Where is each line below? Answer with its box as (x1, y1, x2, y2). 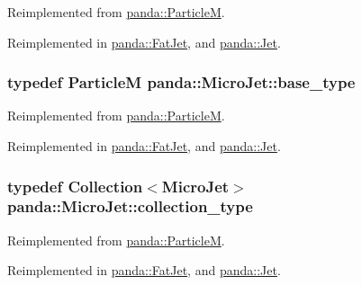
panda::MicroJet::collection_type (7, 195, 253, 218)
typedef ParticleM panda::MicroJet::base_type (7, 71, 356, 94)
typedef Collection (7, 174, 143, 197)
